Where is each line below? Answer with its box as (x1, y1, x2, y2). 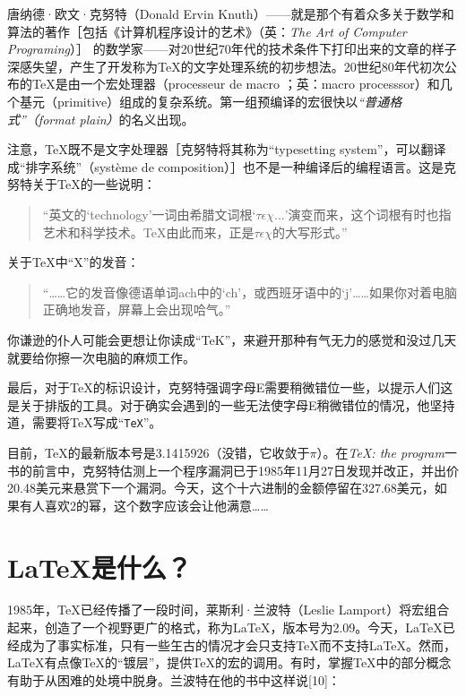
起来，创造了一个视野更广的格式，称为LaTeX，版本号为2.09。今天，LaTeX (7, 618, 443, 637)
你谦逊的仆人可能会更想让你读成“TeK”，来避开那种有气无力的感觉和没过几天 (7, 330, 457, 348)
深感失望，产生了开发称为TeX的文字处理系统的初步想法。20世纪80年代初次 (7, 56, 444, 75)
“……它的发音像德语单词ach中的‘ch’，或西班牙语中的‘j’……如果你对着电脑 (42, 282, 457, 301)
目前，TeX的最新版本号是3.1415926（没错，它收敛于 (7, 443, 310, 461)
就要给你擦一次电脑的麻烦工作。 (7, 348, 195, 366)
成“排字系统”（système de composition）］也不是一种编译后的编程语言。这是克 (7, 157, 457, 176)
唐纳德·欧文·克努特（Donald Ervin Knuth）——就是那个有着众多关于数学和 (7, 4, 454, 22)
